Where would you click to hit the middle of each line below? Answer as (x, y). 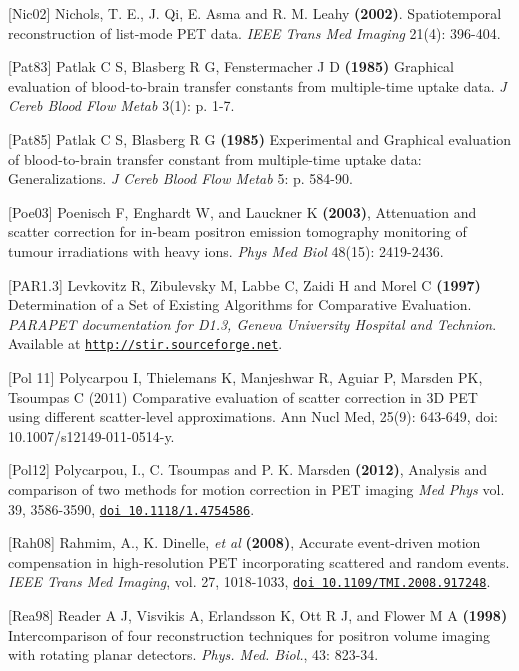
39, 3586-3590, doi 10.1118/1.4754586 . (131, 508)
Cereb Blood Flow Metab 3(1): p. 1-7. (121, 105)
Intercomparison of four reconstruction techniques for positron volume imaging (249, 634)
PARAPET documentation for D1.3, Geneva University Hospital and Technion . (252, 323)
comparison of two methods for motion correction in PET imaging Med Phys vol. (256, 488)
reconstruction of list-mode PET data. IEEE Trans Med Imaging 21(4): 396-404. (254, 32)
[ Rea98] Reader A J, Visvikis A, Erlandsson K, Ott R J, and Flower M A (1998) (258, 615)
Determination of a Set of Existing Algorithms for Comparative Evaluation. (240, 304)
